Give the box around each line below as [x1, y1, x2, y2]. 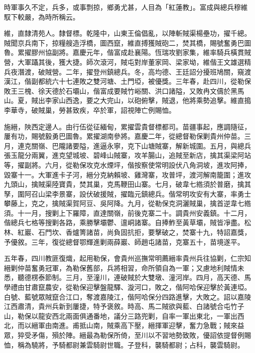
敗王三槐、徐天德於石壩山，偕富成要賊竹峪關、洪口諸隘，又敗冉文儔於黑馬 [4, 85, 244, 96]
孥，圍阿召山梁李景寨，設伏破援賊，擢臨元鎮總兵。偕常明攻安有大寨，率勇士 [4, 188, 251, 199]
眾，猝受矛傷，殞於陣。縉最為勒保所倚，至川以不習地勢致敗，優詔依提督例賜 [4, 330, 251, 340]
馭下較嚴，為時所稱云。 [4, 11, 79, 22]
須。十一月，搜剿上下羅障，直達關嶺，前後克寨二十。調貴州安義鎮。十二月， [4, 207, 251, 218]
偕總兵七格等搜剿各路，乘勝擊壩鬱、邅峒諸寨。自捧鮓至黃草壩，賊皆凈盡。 [4, 217, 244, 227]
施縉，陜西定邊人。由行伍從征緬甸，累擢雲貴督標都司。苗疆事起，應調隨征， [4, 121, 251, 131]
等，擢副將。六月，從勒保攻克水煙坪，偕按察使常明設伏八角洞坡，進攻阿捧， [4, 159, 251, 170]
